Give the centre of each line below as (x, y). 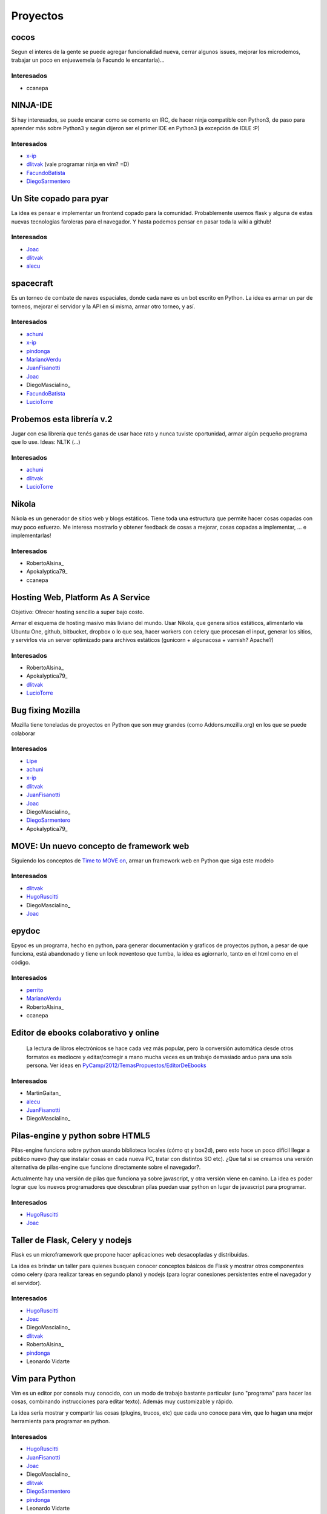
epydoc (26, 931)
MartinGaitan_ (44, 1093)
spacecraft (32, 284)
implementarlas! (31, 535)
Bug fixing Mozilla (46, 711)
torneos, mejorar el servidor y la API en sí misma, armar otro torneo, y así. (103, 306)
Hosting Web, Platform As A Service (81, 597)
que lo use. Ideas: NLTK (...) (46, 442)
